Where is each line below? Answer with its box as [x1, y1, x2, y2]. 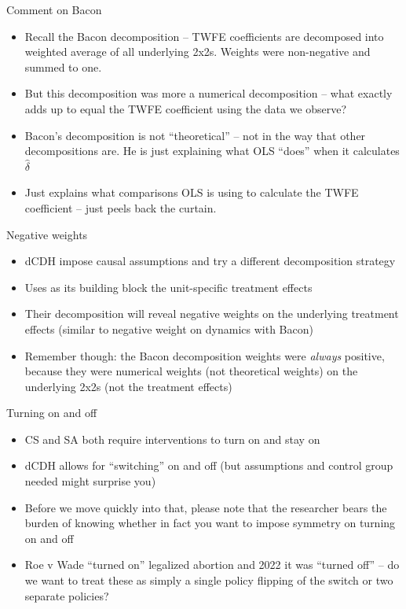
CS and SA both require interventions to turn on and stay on [24, 430, 320, 447]
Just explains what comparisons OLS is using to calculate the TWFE [24, 184, 359, 201]
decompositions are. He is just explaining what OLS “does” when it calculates [24, 142, 400, 159]
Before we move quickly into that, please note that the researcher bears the [24, 499, 387, 515]
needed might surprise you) [24, 473, 156, 489]
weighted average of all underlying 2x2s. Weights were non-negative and [24, 43, 371, 60]
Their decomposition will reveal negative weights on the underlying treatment [24, 305, 399, 322]
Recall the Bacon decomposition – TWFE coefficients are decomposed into [24, 28, 384, 44]
